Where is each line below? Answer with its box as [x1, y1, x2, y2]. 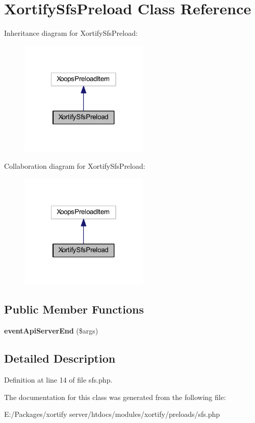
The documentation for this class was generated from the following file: [4, 391, 226, 402]
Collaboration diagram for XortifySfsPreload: [4, 161, 145, 171]
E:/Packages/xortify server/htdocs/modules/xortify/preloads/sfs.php [4, 409, 220, 419]
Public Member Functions [4, 301, 144, 317]
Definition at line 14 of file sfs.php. [4, 374, 113, 385]
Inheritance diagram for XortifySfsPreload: [4, 28, 138, 38]
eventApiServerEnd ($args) [4, 325, 98, 336]
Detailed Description [4, 350, 116, 366]
